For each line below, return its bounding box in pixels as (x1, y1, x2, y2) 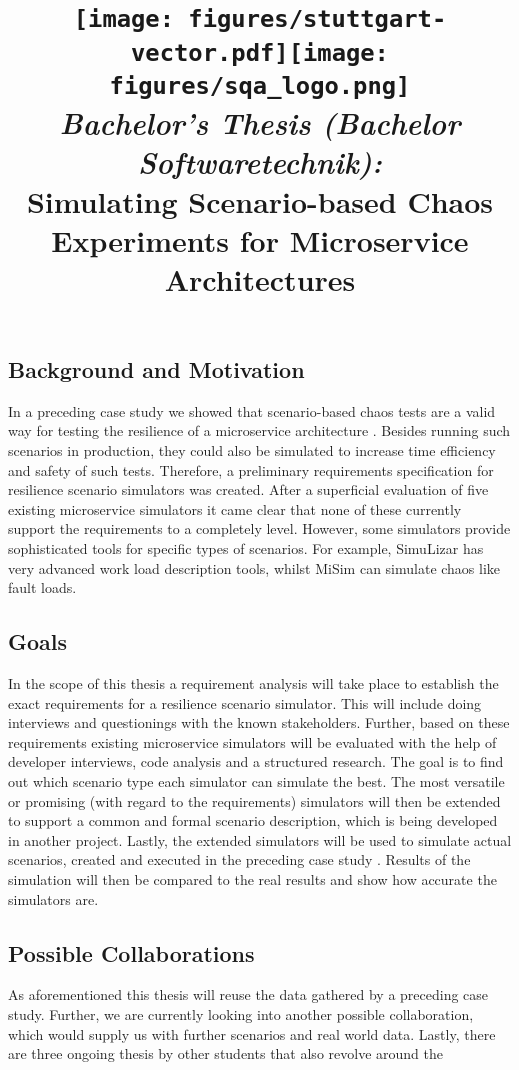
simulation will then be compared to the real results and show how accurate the (8, 868, 497, 889)
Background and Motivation (8, 354, 305, 385)
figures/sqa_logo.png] (109, 71, 411, 100)
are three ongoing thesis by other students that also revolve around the (8, 1043, 443, 1064)
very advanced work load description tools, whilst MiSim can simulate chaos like (8, 557, 501, 578)
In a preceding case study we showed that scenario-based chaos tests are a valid (8, 400, 496, 421)
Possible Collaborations (8, 937, 255, 968)
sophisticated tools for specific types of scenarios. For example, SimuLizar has (8, 538, 484, 559)
